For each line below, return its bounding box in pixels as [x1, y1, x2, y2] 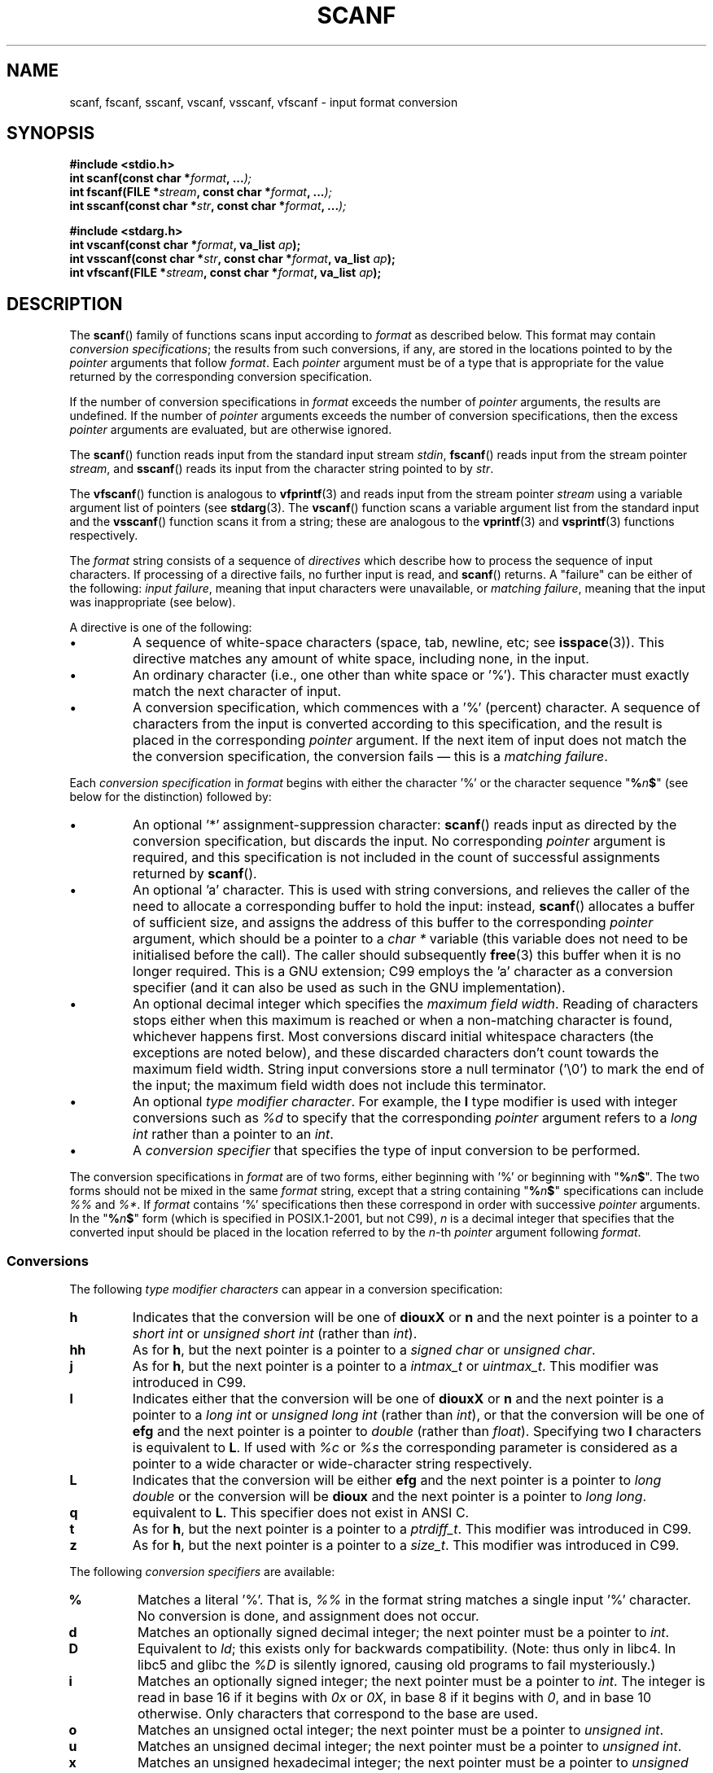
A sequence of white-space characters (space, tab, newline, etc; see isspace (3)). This [133, 634, 665, 651]
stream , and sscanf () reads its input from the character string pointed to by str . [69, 462, 494, 476]
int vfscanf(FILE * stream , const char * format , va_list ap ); [69, 265, 382, 280]
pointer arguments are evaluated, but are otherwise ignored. [69, 422, 392, 437]
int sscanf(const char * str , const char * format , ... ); [69, 199, 347, 213]
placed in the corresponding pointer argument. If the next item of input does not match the [133, 732, 687, 749]
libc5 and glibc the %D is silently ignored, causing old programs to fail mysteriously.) [137, 1657, 656, 1674]
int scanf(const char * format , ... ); [69, 171, 252, 186]
